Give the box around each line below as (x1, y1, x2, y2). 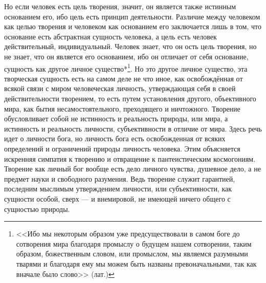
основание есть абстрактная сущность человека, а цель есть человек (4, 31, 217, 41)
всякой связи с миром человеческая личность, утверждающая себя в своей (4, 83, 236, 94)
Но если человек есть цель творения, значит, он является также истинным (4, 1, 236, 11)
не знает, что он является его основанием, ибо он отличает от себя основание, (4, 51, 249, 61)
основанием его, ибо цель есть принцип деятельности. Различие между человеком (4, 11, 260, 21)
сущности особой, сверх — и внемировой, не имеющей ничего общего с (4, 193, 231, 204)
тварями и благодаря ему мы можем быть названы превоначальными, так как (16, 258, 257, 269)
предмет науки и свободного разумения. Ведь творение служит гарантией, (4, 173, 235, 184)
